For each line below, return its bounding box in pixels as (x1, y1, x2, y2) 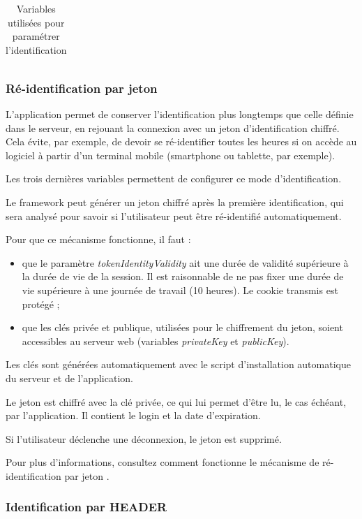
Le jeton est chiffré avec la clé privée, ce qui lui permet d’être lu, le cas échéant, (6, 394, 347, 409)
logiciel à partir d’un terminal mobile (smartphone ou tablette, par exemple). (6, 147, 335, 162)
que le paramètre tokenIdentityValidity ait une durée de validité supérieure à (22, 255, 349, 270)
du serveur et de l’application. (6, 371, 133, 385)
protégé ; (22, 296, 60, 311)
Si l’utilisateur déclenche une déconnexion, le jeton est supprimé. (6, 431, 282, 446)
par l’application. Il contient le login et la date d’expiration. (6, 408, 261, 423)
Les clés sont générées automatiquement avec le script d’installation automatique (6, 357, 351, 372)
